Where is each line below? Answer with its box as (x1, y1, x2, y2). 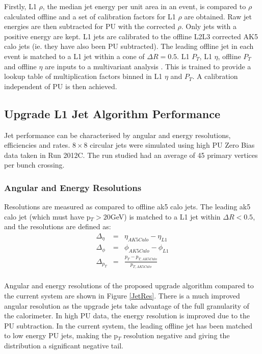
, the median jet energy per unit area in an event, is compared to (42, 1, 246, 11)
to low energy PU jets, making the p (4, 330, 118, 341)
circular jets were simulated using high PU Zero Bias (90, 140, 255, 150)
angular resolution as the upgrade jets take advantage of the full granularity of (4, 300, 249, 311)
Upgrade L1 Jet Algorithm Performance (4, 105, 220, 121)
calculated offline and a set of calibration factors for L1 (4, 11, 176, 21)
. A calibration (192, 71, 238, 81)
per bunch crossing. (4, 159, 65, 170)
